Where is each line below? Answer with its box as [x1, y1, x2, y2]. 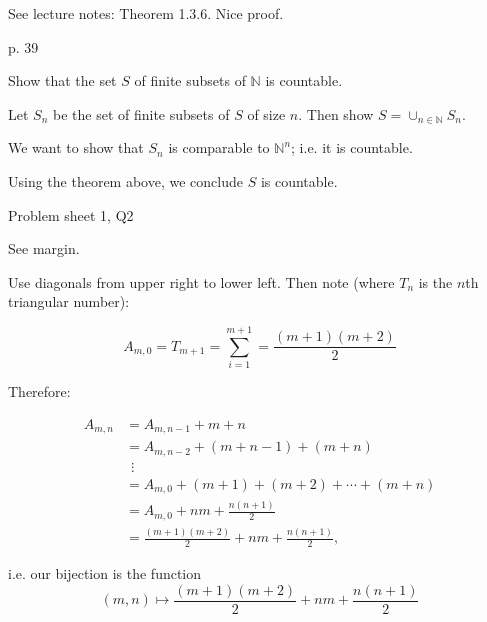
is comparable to [168, 137, 270, 158]
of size [247, 103, 286, 124]
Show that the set [8, 70, 117, 91]
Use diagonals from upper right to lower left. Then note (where [8, 271, 395, 292]
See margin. [8, 238, 80, 259]
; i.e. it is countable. [291, 137, 413, 158]
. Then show [298, 103, 374, 124]
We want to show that [8, 137, 144, 158]
